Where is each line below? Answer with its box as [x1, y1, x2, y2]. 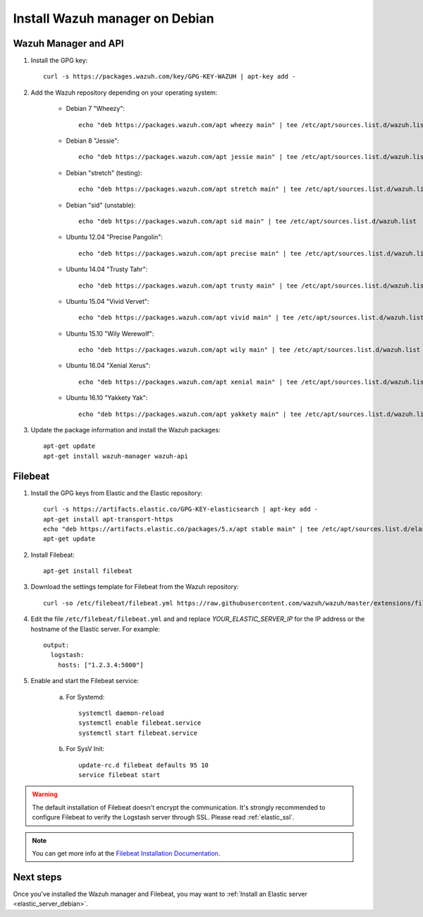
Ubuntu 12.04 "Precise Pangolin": [66, 233, 164, 242]
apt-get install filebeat [43, 567, 133, 575]
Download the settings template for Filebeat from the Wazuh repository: [30, 583, 239, 591]
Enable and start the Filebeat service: [30, 677, 140, 685]
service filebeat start [78, 771, 161, 779]
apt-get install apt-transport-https [43, 515, 174, 523]
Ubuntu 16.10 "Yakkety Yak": [66, 394, 148, 402]
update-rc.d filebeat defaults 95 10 [78, 761, 209, 769]
